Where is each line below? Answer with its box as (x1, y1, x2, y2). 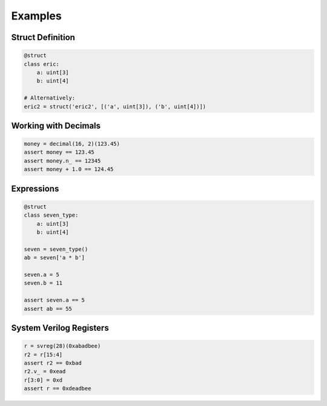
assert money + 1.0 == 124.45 (24, 166, 114, 173)
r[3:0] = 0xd (24, 376, 63, 384)
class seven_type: (24, 212, 79, 218)
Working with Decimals (11, 120, 101, 130)
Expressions (11, 183, 59, 194)
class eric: (24, 61, 60, 67)
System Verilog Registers (11, 322, 109, 333)
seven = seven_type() (24, 246, 88, 252)
